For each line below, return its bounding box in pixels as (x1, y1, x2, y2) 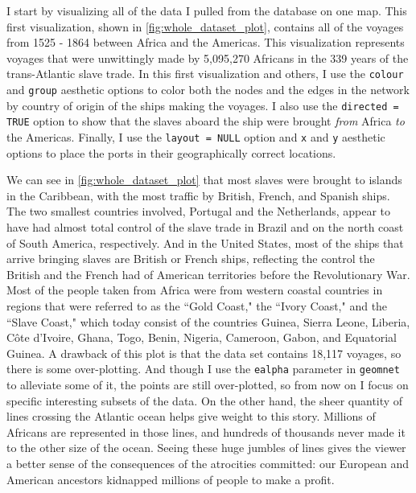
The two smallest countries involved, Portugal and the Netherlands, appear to (6, 203, 391, 220)
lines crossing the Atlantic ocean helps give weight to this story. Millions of (6, 408, 376, 425)
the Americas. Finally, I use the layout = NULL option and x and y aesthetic (6, 129, 385, 145)
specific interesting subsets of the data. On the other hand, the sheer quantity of (6, 392, 403, 409)
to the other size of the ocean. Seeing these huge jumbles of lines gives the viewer (6, 439, 406, 456)
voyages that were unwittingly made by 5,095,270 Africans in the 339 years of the (6, 49, 409, 66)
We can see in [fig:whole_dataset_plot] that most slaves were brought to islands (6, 171, 402, 188)
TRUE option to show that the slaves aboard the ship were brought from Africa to (6, 113, 405, 129)
